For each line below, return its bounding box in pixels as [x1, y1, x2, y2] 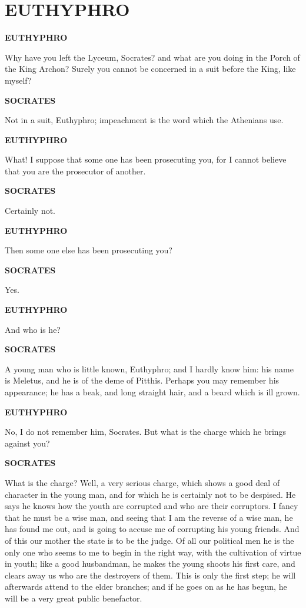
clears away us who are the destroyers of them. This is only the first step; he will [5, 569, 296, 581]
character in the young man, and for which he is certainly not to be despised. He [5, 488, 296, 500]
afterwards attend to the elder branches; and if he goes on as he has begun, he [5, 580, 287, 593]
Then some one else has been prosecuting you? [5, 244, 172, 256]
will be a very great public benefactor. [5, 592, 142, 604]
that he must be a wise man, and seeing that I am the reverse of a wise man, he [5, 511, 293, 523]
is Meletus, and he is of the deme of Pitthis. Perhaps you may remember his [5, 374, 280, 386]
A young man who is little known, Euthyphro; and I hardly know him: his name [5, 362, 294, 375]
